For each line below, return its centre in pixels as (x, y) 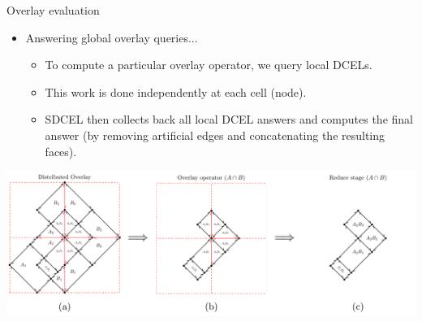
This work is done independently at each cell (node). (176, 91)
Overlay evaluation (53, 10)
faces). (61, 151)
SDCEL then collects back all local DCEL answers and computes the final (229, 119)
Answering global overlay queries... (112, 37)
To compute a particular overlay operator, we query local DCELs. (209, 65)
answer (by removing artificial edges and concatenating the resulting (215, 135)
